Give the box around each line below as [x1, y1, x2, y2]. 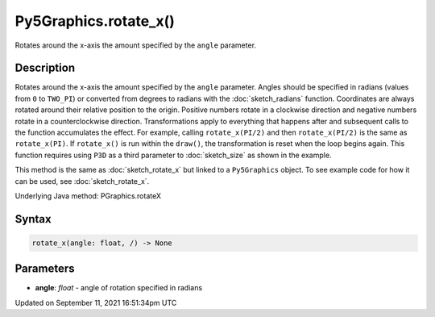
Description [14, 61, 76, 75]
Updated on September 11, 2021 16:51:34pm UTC [14, 298, 177, 307]
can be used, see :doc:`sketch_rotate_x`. [14, 176, 150, 186]
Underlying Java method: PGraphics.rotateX [14, 190, 161, 201]
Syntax [14, 212, 52, 226]
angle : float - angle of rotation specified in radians [35, 283, 203, 293]
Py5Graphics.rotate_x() [14, 12, 175, 30]
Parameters [14, 262, 75, 276]
